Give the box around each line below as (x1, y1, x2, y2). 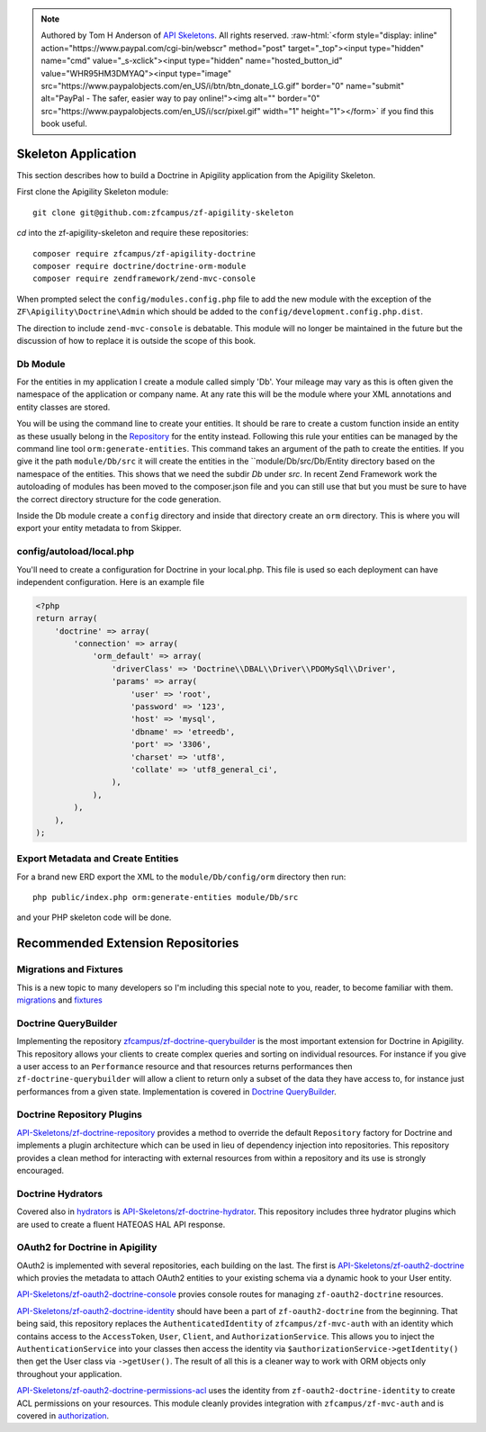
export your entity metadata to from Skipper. (16, 523, 182, 534)
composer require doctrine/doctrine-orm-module (32, 261, 247, 271)
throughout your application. (16, 1368, 122, 1379)
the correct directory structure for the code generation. (16, 493, 221, 504)
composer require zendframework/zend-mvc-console (32, 274, 256, 284)
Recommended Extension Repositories (16, 936, 239, 951)
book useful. (40, 118, 87, 130)
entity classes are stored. (16, 401, 111, 412)
